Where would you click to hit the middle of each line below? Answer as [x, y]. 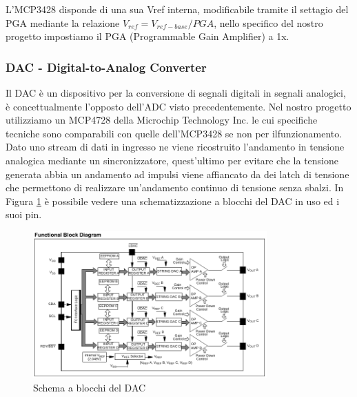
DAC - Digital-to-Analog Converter [106, 67]
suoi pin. [24, 214]
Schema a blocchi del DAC [90, 387]
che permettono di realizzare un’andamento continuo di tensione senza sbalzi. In [175, 187]
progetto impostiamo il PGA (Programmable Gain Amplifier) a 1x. [147, 36]
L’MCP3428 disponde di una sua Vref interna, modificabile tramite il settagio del [177, 9]
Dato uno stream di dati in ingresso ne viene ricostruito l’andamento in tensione [175, 147]
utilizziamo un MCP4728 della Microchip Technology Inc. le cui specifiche [162, 120]
